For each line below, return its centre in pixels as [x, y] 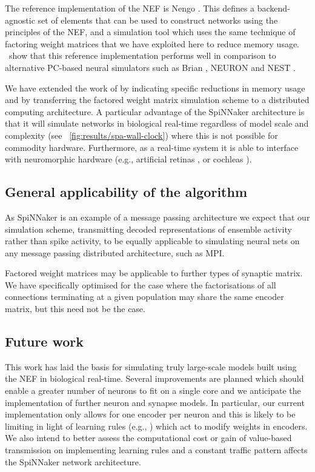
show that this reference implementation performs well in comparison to [142, 55]
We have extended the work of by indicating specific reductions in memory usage [155, 88]
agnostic [20, 20]
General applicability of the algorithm [126, 192]
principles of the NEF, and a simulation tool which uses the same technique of [150, 32]
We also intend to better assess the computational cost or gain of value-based [148, 438]
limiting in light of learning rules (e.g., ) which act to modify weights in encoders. [156, 426]
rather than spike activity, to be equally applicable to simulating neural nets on [152, 241]
